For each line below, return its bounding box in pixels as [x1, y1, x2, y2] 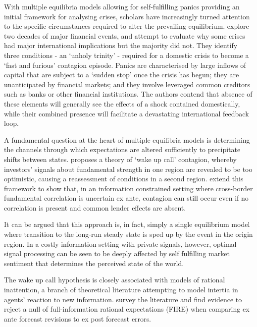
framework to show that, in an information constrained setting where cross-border [4, 183, 253, 193]
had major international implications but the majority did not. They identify [4, 40, 238, 51]
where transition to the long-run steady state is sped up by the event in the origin [4, 229, 253, 239]
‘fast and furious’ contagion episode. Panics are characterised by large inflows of [4, 59, 246, 70]
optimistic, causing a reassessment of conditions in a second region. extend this [4, 173, 244, 184]
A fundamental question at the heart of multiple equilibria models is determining [4, 134, 250, 145]
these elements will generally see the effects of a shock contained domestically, [4, 98, 240, 109]
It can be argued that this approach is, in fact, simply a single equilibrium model [4, 219, 250, 229]
